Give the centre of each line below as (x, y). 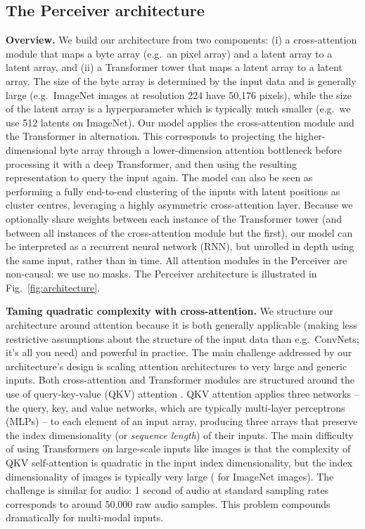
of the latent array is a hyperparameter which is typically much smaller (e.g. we (178, 109)
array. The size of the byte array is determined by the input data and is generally (181, 80)
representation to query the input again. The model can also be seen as (159, 177)
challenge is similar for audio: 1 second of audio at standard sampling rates (167, 490)
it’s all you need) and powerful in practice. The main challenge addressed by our (179, 352)
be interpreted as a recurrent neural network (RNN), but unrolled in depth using (180, 246)
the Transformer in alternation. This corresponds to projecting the (149, 136)
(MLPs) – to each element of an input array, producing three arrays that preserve (182, 421)
